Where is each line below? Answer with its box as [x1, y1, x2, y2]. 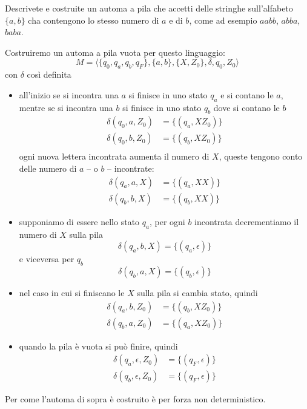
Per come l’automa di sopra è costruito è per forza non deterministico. [5, 393, 266, 405]
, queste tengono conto [219, 150, 303, 163]
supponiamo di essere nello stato [19, 215, 140, 228]
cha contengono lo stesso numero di [28, 13, 159, 26]
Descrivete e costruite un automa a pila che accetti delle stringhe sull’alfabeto [5, 2, 293, 14]
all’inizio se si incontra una [19, 88, 119, 101]
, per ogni [149, 215, 185, 228]
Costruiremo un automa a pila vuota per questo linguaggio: [5, 46, 225, 58]
